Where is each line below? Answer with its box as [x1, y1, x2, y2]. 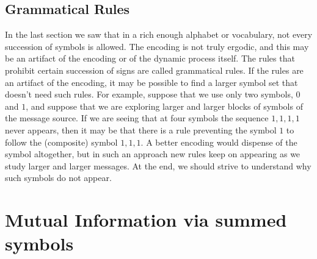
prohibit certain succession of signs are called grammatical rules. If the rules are [5, 63, 304, 76]
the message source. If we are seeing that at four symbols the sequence [5, 112, 269, 124]
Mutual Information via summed [5, 207, 287, 232]
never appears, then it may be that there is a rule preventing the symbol [5, 123, 277, 136]
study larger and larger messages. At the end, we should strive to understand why [5, 159, 312, 172]
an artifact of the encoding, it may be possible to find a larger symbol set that [5, 76, 298, 88]
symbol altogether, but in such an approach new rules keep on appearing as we [5, 147, 301, 160]
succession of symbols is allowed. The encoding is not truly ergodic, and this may [5, 40, 309, 52]
